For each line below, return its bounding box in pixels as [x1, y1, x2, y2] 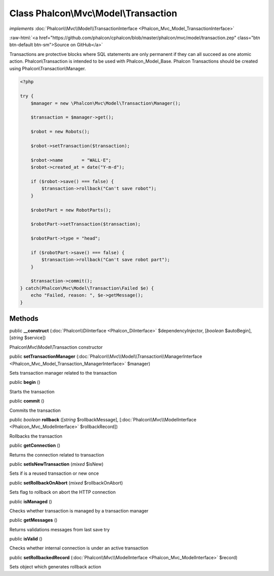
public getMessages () [9, 517, 58, 523]
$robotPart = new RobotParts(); [30, 207, 112, 213]
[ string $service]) [9, 335, 46, 341]
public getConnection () [9, 442, 60, 448]
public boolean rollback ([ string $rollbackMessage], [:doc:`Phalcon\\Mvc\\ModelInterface [9, 417, 196, 422]
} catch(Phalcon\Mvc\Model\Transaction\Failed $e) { [20, 285, 154, 291]
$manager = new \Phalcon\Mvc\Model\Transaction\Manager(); [30, 100, 181, 106]
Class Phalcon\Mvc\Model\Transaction [9, 8, 178, 19]
